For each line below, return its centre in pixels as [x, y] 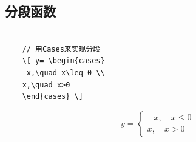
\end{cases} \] [52, 97]
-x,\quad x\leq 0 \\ [63, 73]
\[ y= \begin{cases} [63, 61]
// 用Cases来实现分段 [61, 49]
